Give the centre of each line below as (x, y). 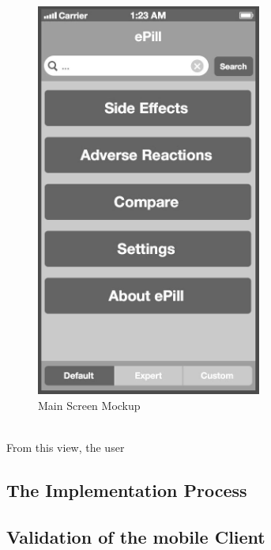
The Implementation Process (127, 489)
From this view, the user (66, 447)
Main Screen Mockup (89, 405)
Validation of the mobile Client (136, 536)
